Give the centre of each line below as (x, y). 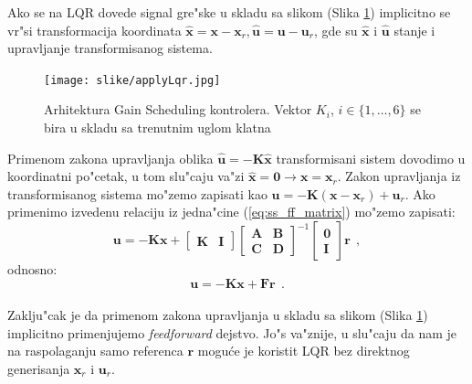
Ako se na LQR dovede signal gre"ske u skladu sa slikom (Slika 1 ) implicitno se (229, 12)
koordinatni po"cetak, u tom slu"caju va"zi (126, 176)
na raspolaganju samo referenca (95, 351)
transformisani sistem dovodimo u (371, 158)
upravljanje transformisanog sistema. (110, 48)
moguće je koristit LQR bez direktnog (304, 351)
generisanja (39, 368)
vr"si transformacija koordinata (94, 30)
